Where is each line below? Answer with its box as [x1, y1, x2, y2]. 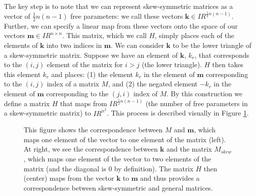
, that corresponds [194, 49, 250, 60]
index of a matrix [47, 78, 99, 89]
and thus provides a [140, 173, 200, 183]
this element [4, 69, 41, 79]
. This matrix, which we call [62, 30, 147, 40]
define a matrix [4, 98, 50, 108]
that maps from [60, 98, 107, 108]
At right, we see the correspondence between [24, 144, 158, 154]
